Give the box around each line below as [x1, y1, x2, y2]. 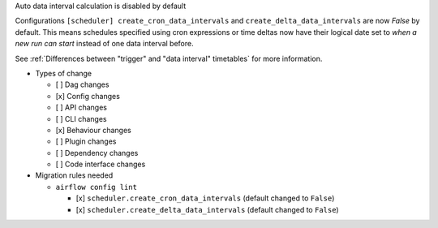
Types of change [35, 68, 92, 78]
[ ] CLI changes [55, 114, 107, 123]
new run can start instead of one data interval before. [15, 39, 194, 49]
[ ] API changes [55, 102, 107, 113]
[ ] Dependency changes [55, 148, 139, 157]
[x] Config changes [55, 91, 121, 101]
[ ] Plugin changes [55, 136, 117, 146]
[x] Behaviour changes [55, 125, 131, 135]
